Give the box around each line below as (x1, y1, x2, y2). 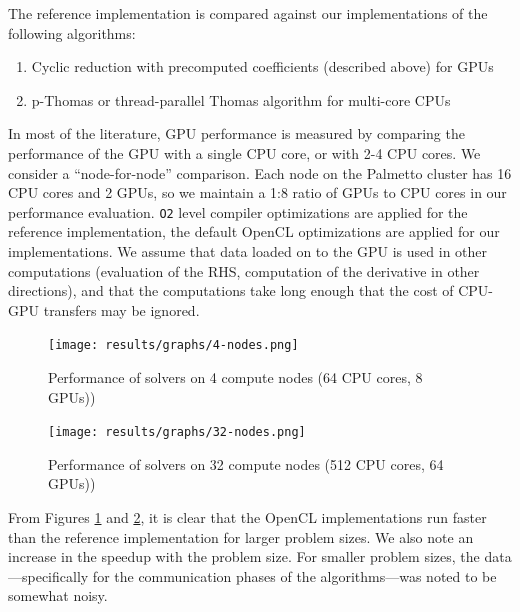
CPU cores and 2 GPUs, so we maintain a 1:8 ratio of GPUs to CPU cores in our (8, 182, 507, 203)
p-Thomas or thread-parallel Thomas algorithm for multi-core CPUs (31, 89, 451, 110)
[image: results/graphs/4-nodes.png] (48, 338, 299, 353)
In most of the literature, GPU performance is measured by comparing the (8, 123, 465, 144)
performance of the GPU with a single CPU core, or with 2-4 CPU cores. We (8, 142, 481, 163)
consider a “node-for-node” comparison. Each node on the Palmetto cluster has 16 (8, 162, 512, 183)
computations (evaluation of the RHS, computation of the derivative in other (8, 260, 480, 281)
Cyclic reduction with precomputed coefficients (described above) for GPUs (31, 56, 494, 77)
